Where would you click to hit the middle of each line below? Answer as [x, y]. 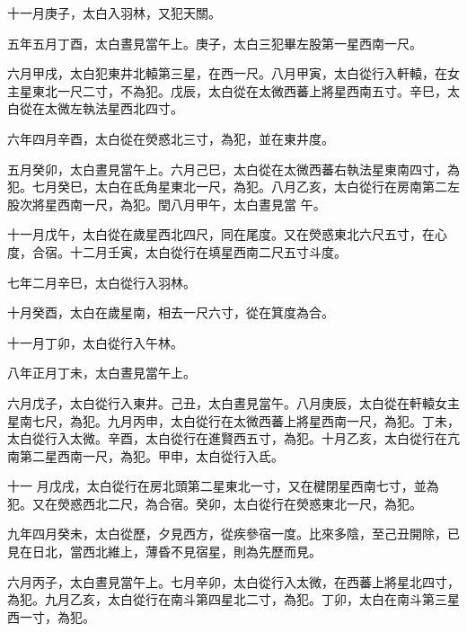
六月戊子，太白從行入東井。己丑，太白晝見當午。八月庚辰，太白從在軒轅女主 [233, 402]
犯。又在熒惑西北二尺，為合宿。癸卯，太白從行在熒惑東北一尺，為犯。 [215, 503]
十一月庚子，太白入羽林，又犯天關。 [114, 13]
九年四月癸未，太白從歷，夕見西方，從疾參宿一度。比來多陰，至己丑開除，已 [233, 534]
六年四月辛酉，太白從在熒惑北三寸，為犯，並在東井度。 [171, 138]
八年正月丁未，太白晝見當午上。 [101, 373]
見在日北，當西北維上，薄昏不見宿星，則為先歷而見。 [164, 552]
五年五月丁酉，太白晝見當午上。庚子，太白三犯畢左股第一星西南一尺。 [215, 43]
